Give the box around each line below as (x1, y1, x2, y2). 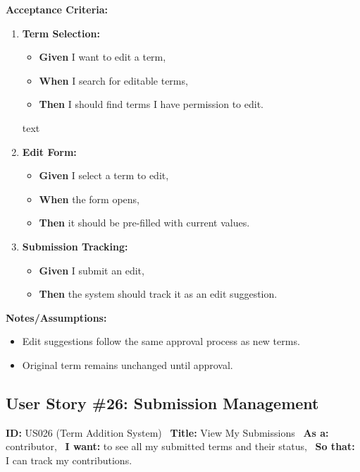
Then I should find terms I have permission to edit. (39, 97, 264, 111)
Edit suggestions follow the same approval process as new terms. (22, 334, 300, 349)
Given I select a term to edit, (39, 168, 169, 183)
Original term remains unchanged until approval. (22, 357, 233, 372)
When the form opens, (39, 191, 139, 206)
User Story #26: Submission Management (6, 392, 319, 413)
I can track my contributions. (6, 452, 132, 467)
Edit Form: (22, 144, 77, 159)
